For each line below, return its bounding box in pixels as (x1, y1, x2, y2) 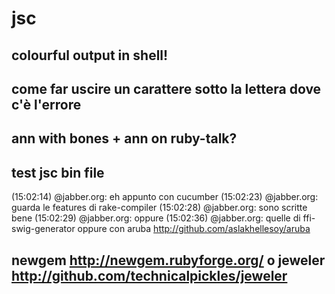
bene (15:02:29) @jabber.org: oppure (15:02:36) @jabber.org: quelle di (11, 212, 301, 224)
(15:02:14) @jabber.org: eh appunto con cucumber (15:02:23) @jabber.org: (11, 191, 319, 203)
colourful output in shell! (11, 47, 169, 64)
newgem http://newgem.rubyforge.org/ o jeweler (11, 252, 326, 269)
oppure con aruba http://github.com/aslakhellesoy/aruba (77, 223, 311, 235)
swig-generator (11, 223, 76, 235)
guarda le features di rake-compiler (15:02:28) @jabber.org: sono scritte (11, 202, 308, 214)
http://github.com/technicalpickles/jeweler (11, 267, 288, 284)
